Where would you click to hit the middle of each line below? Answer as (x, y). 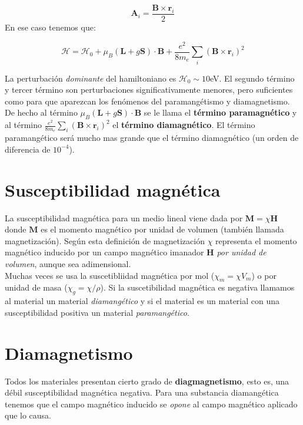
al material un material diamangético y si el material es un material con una (142, 301)
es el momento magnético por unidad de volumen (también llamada (162, 229)
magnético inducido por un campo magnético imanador (104, 252)
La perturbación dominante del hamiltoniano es (91, 78)
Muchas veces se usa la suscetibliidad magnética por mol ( (110, 275)
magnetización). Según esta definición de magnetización (105, 240)
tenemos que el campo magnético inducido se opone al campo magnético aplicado (151, 404)
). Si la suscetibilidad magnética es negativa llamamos (197, 287)
